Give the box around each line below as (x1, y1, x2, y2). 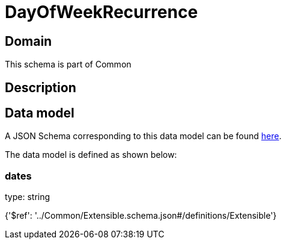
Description (5, 80, 76, 95)
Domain (5, 33, 52, 49)
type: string (5, 192, 50, 202)
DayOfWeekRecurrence (5, 2, 198, 22)
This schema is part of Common (5, 59, 132, 70)
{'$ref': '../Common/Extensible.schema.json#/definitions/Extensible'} (5, 210, 277, 221)
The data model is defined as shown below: (5, 149, 177, 160)
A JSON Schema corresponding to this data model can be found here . (5, 131, 282, 142)
